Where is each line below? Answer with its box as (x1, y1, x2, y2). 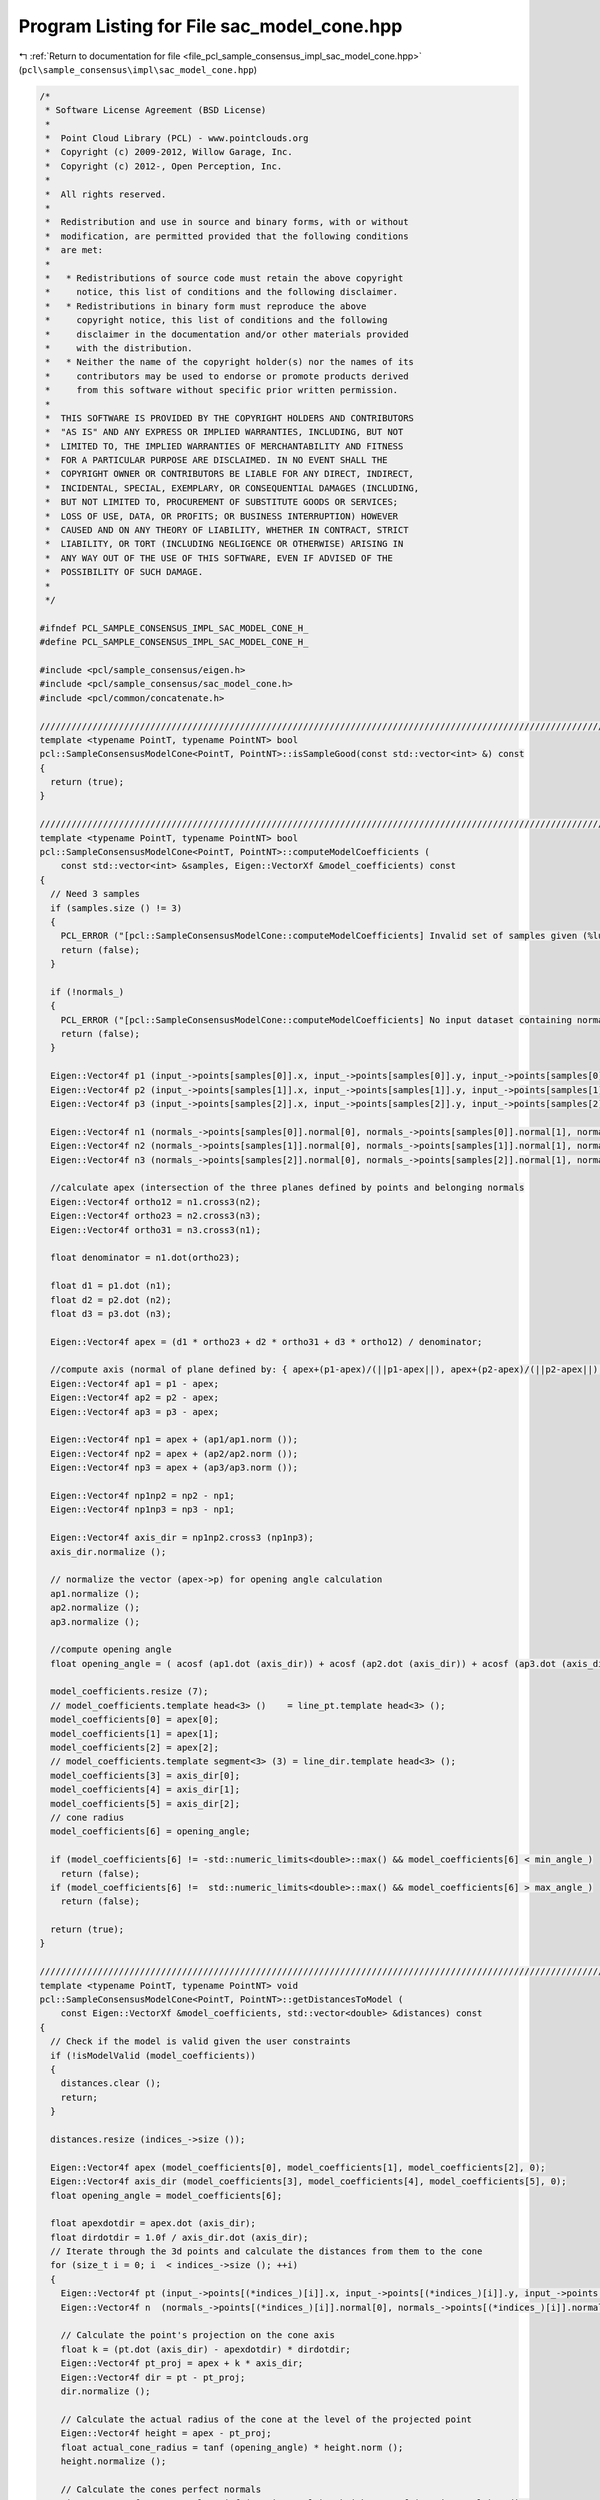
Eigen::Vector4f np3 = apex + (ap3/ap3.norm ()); (50, 1462, 299, 1474)
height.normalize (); (60, 2455, 167, 2467)
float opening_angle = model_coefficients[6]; (50, 2190, 283, 2201)
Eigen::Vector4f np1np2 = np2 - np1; (50, 1490, 235, 1501)
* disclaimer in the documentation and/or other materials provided (45, 328, 409, 340)
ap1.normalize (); (50, 1588, 140, 1599)
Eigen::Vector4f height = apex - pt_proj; (60, 2428, 272, 2439)
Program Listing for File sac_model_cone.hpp (18, 15, 403, 37)
